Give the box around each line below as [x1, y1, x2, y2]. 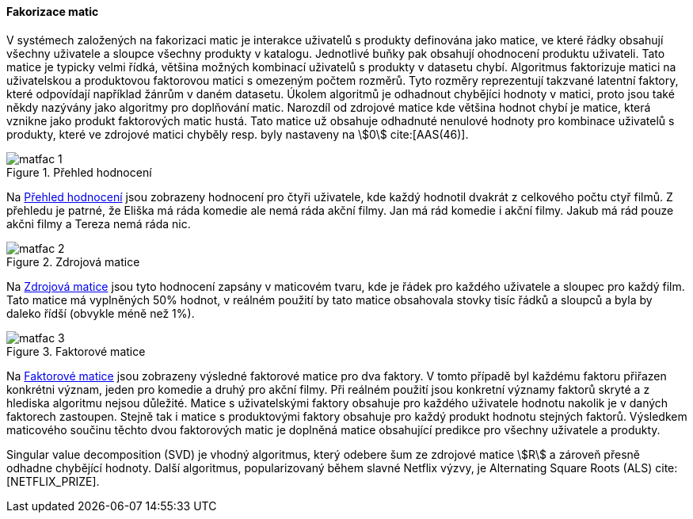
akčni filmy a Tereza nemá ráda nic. [6, 216, 191, 231]
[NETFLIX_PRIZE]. [6, 474, 100, 488]
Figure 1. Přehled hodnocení [6, 165, 152, 179]
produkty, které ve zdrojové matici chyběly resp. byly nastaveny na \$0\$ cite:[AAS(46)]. [6, 127, 469, 141]
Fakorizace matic [6, 5, 99, 18]
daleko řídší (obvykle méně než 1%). [6, 306, 195, 320]
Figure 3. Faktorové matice [6, 344, 146, 358]
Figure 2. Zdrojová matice [6, 254, 140, 269]
